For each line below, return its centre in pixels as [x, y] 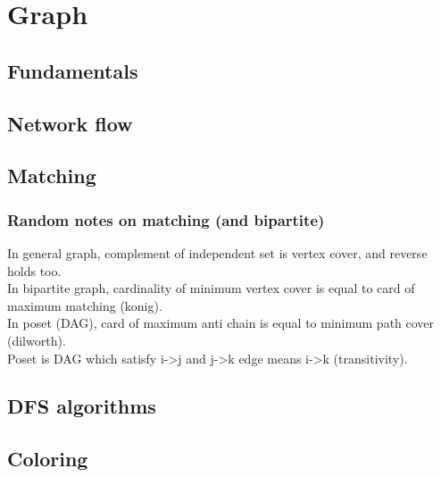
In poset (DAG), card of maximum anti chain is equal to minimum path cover [221, 323]
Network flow [70, 123]
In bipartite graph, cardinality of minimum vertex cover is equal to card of [211, 288]
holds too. [34, 270]
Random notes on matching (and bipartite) [166, 219]
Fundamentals [73, 70]
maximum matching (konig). [85, 305]
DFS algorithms [82, 406]
